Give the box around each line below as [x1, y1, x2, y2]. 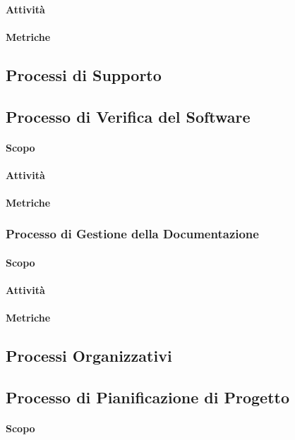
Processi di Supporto [6, 63, 162, 85]
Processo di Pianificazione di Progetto [6, 386, 290, 408]
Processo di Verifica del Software [6, 105, 251, 127]
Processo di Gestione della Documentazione [6, 225, 259, 243]
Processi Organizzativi [6, 345, 172, 367]
